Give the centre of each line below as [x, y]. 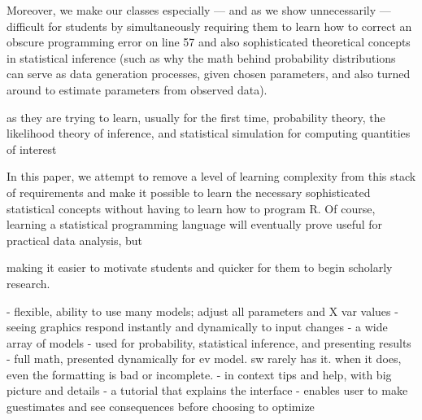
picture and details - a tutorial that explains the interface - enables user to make [207, 390]
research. [28, 283]
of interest [32, 149]
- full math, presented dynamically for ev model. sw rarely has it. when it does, [204, 359]
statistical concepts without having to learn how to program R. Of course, [191, 208]
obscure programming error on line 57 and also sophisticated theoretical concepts [209, 42]
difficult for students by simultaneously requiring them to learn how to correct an [209, 26]
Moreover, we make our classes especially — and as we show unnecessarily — [199, 10]
